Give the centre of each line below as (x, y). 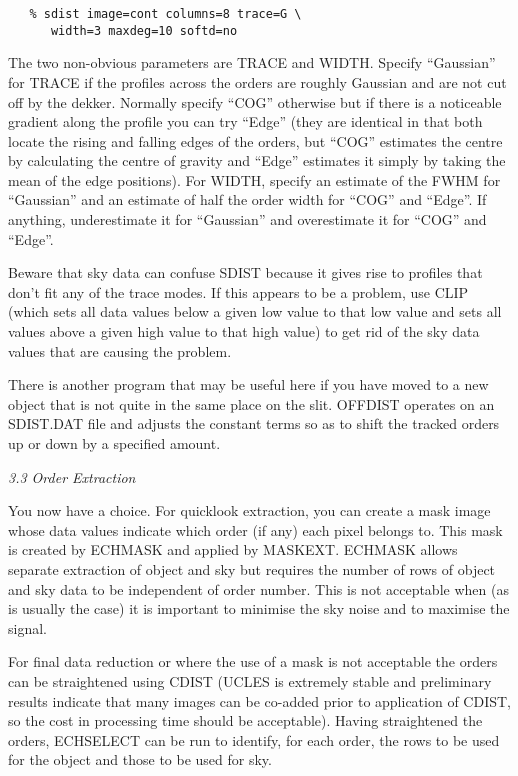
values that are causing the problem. (120, 350)
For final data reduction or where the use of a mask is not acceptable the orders (253, 661)
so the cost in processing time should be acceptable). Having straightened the (245, 720)
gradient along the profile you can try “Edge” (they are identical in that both (245, 121)
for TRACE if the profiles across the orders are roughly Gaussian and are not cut (257, 81)
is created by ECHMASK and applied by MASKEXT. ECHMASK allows (233, 549)
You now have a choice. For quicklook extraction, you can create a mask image (249, 510)
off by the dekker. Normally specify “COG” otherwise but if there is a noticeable (255, 101)
